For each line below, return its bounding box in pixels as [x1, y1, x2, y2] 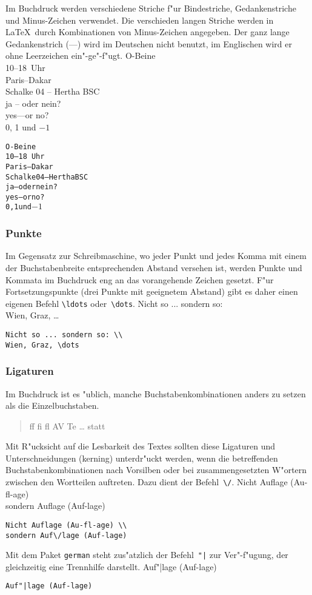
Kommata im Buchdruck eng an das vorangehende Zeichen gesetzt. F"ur [5, 273, 274, 286]
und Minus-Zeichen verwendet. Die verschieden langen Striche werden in [5, 13, 274, 26]
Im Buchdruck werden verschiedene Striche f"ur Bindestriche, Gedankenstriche [5, 2, 296, 14]
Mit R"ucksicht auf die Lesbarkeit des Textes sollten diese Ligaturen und [5, 440, 276, 452]
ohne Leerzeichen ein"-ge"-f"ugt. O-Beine [5, 49, 156, 62]
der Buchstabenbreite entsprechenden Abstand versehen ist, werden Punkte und [5, 261, 302, 274]
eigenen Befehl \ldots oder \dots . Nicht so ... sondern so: [5, 297, 223, 309]
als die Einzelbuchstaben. [5, 399, 99, 412]
